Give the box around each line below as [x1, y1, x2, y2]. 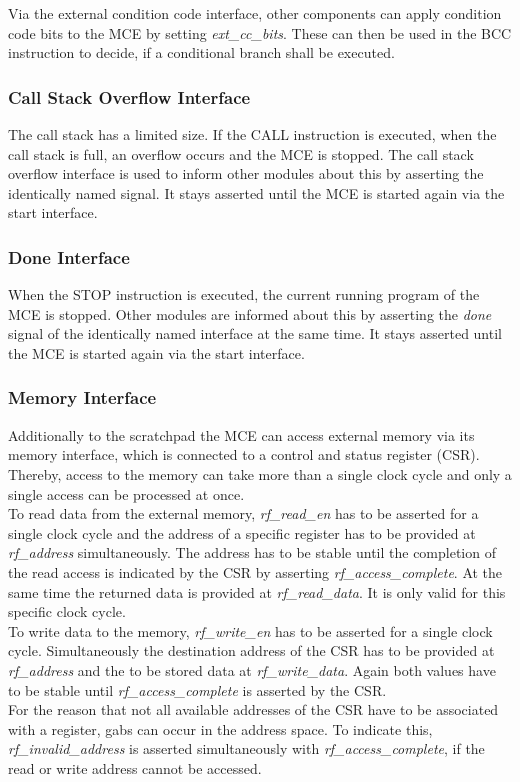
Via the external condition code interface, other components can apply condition [8, 3, 502, 23]
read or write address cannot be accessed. [8, 757, 262, 778]
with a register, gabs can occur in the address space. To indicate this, [8, 718, 433, 739]
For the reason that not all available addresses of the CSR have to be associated [8, 699, 499, 720]
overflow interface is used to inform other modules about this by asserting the [8, 163, 484, 184]
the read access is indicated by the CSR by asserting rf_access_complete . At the [8, 561, 503, 582]
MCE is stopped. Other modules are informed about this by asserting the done [8, 303, 492, 324]
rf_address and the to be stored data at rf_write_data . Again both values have [8, 659, 496, 680]
